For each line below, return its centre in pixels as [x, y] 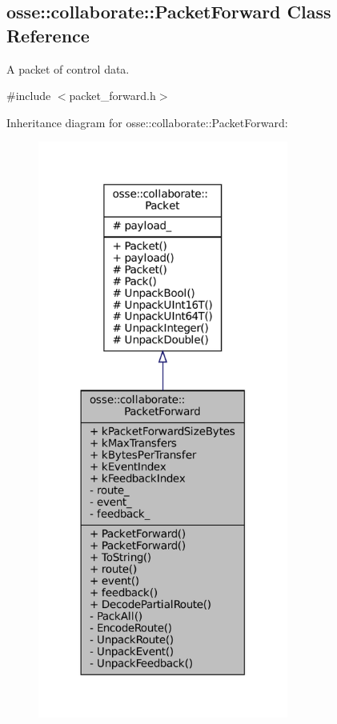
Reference [48, 35]
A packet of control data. [68, 68]
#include [29, 96]
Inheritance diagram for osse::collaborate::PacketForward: [147, 122]
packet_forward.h [112, 96]
